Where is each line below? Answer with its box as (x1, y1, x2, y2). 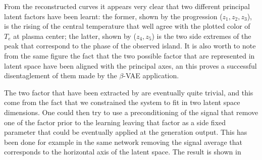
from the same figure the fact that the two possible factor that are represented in (4, 50, 255, 61)
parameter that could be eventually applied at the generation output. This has (4, 127, 247, 137)
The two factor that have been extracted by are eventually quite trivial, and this (4, 87, 253, 97)
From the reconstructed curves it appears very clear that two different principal (4, 1, 250, 11)
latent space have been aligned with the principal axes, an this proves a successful (4, 60, 257, 71)
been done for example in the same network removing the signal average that (4, 136, 242, 147)
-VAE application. (123, 70, 179, 81)
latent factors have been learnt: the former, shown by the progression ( (4, 11, 223, 21)
